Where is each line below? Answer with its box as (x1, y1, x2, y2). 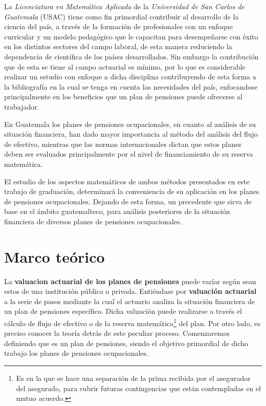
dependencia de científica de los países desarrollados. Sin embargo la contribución (4, 51, 259, 61)
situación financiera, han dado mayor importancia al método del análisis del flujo (4, 129, 258, 139)
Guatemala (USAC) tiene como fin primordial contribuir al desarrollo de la (4, 11, 239, 22)
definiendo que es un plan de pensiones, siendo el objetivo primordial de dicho (4, 337, 248, 348)
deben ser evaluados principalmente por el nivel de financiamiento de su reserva (4, 148, 253, 159)
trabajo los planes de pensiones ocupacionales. (4, 348, 148, 358)
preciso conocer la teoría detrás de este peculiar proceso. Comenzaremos (4, 328, 230, 338)
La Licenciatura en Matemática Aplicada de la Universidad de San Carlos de (4, 1, 245, 11)
